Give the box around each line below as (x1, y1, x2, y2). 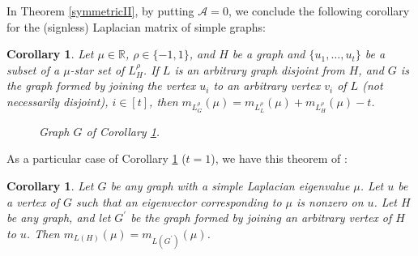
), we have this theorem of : (211, 150, 348, 167)
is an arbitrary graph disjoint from (174, 61, 345, 78)
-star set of (70, 61, 125, 78)
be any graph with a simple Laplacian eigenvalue (110, 177, 350, 194)
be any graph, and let (6, 209, 111, 226)
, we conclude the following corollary (228, 2, 410, 19)
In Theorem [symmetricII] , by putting (6, 2, 194, 19)
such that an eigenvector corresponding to (76, 193, 282, 210)
